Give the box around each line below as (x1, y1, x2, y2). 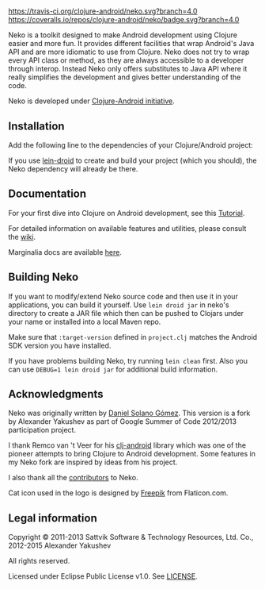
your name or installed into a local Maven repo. (8, 317, 161, 326)
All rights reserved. (8, 556, 70, 566)
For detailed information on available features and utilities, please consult (8, 223, 247, 233)
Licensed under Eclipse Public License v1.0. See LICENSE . (8, 572, 198, 581)
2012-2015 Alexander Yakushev (8, 541, 112, 550)
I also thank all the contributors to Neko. (8, 473, 138, 483)
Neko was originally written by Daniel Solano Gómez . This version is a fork (8, 408, 251, 418)
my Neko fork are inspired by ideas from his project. (8, 457, 178, 467)
